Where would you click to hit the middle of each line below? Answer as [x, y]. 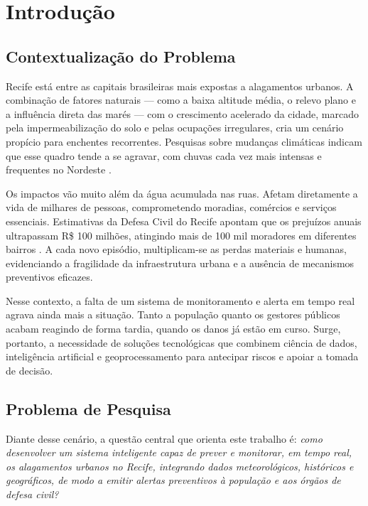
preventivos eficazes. [49, 277]
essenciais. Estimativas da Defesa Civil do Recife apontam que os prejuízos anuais [184, 221]
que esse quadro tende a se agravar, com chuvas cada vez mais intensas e [164, 155]
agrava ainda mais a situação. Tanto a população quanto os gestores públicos [173, 314]
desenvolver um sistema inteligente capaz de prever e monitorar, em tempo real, [179, 452]
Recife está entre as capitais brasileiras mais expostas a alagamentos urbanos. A [180, 86]
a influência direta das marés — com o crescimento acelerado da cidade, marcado [182, 113]
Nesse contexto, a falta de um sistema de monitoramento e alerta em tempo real [180, 300]
